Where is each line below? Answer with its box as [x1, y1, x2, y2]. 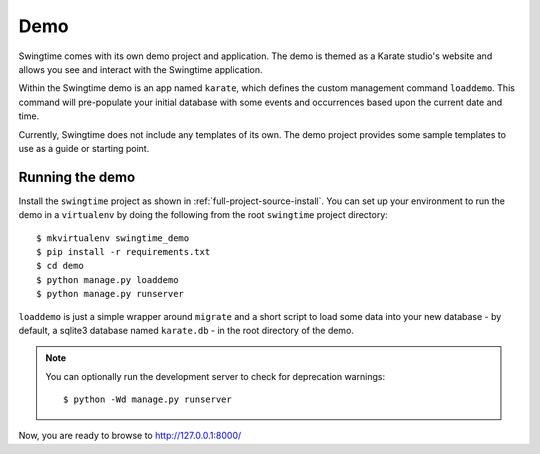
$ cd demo [36, 260, 84, 272]
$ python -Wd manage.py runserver [63, 394, 232, 405]
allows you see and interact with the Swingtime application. [18, 63, 264, 75]
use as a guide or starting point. [18, 142, 150, 154]
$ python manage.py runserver [36, 288, 185, 300]
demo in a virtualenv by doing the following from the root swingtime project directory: [18, 209, 389, 221]
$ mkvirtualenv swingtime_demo [36, 232, 190, 244]
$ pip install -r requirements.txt [36, 246, 211, 257]
